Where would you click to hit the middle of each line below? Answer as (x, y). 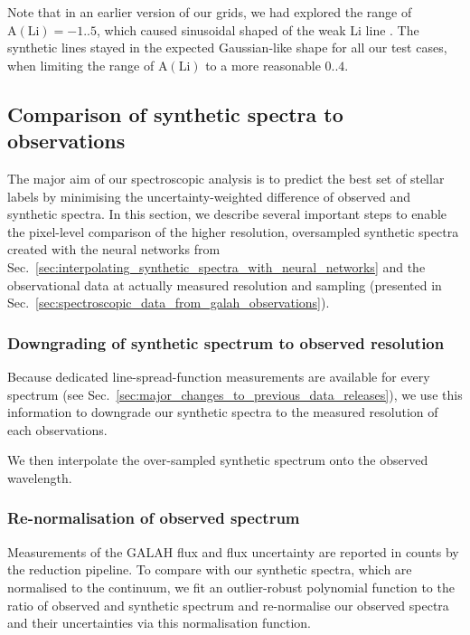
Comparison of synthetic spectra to (175, 114)
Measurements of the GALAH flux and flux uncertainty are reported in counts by (233, 551)
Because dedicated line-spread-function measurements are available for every (219, 376)
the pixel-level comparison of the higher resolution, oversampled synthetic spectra (233, 231)
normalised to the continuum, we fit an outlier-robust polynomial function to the (231, 587)
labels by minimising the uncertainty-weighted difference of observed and (209, 196)
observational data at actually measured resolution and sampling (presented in (225, 284)
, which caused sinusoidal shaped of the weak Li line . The (258, 29)
